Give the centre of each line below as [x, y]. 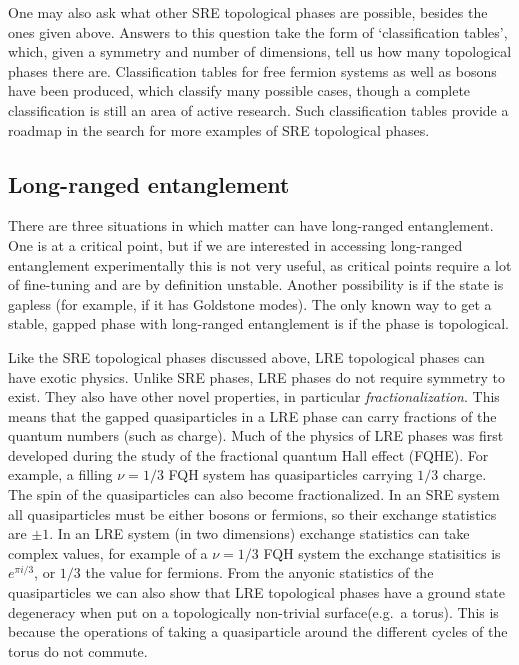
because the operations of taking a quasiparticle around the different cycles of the [258, 631]
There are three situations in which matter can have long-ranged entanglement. [251, 225]
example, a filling [60, 474]
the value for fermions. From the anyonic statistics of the [259, 572]
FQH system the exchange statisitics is [382, 552]
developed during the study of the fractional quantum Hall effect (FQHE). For [248, 454]
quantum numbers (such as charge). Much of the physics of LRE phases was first [256, 435]
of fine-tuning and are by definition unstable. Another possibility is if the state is [256, 284]
